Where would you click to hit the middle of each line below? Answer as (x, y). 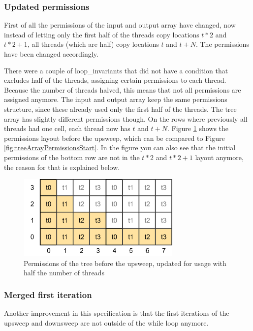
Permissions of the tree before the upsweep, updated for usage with (125, 263)
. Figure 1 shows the (198, 128)
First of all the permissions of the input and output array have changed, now (120, 25)
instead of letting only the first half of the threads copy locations (102, 34)
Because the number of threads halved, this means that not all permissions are (123, 89)
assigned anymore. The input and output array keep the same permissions (116, 99)
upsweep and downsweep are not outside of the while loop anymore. (106, 322)
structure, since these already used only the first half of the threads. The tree (120, 109)
